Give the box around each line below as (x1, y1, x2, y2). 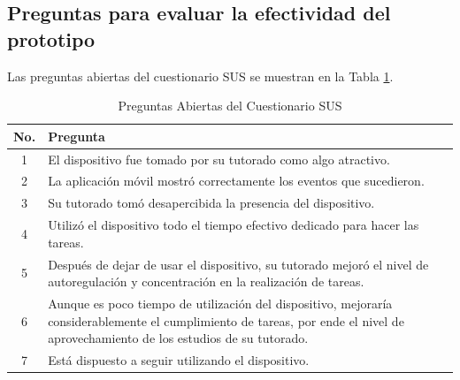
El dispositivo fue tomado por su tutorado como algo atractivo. (48, 149, 390, 168)
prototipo (7, 25, 96, 52)
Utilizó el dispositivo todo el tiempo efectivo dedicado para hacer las (48, 216, 419, 234)
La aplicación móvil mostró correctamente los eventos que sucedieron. (48, 171, 425, 190)
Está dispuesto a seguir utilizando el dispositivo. (48, 351, 310, 369)
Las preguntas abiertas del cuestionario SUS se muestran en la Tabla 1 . (7, 66, 394, 85)
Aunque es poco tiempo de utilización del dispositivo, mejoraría (48, 294, 393, 313)
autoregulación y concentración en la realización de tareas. (48, 272, 364, 291)
